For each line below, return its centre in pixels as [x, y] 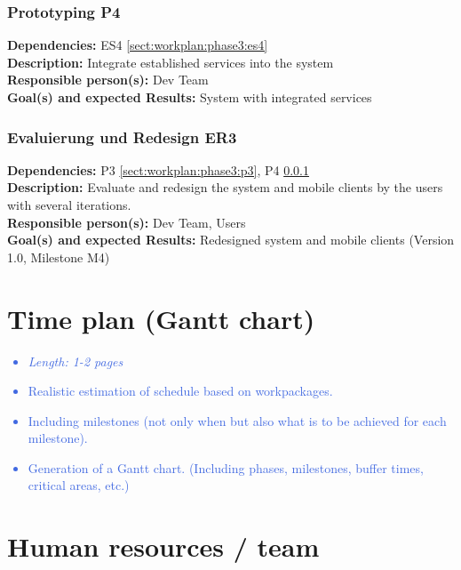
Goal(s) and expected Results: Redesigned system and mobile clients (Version [231, 240]
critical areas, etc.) [79, 485]
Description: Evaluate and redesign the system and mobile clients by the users [225, 187]
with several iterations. [69, 205]
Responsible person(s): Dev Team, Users [127, 222]
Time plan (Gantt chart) [161, 318]
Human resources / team [163, 546]
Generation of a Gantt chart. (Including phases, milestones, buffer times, [226, 467]
